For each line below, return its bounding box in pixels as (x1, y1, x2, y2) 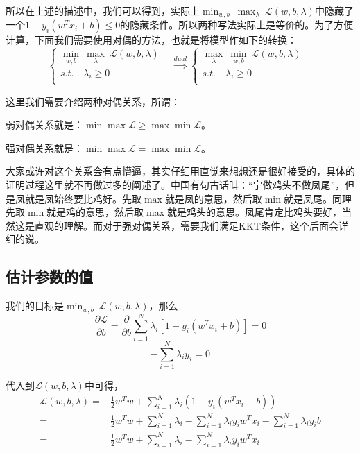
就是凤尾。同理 (283, 191, 352, 205)
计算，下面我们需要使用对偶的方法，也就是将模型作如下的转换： (6, 33, 297, 47)
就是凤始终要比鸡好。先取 (24, 191, 142, 205)
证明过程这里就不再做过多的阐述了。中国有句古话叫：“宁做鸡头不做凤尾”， (6, 178, 345, 192)
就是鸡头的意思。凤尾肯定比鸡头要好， (166, 205, 342, 219)
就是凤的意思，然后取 (164, 191, 262, 205)
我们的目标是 (6, 298, 64, 313)
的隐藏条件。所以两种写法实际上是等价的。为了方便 (120, 17, 354, 32)
